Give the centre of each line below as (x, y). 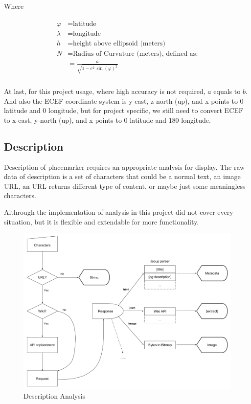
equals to (227, 91)
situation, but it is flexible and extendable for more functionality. (102, 221)
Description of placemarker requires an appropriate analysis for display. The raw (125, 167)
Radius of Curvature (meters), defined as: (136, 54)
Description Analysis (55, 395)
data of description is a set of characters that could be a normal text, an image (122, 176)
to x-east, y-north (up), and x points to (63, 120)
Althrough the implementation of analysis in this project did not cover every (119, 212)
